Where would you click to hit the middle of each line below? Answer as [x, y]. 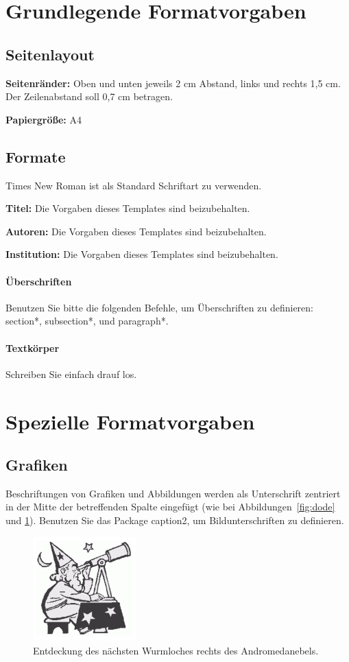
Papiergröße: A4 [44, 119]
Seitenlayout [50, 54]
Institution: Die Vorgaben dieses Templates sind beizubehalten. [142, 254]
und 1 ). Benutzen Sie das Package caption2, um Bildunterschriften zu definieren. [175, 520]
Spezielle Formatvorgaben [130, 421]
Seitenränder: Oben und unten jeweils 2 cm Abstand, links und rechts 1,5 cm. [173, 83]
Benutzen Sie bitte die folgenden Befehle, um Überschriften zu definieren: [159, 307]
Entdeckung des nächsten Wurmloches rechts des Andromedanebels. [176, 651]
